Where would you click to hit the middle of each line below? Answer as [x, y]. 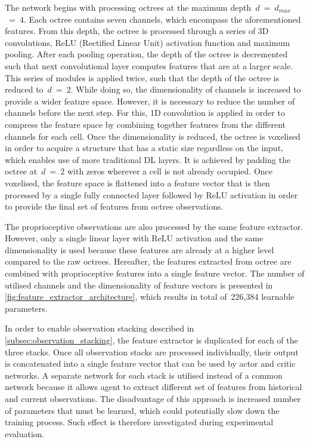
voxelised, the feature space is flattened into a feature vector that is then [137, 182]
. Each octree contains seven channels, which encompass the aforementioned [162, 19]
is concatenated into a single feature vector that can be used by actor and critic [150, 363]
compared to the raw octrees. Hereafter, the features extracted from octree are [148, 261]
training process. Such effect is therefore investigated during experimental [139, 422]
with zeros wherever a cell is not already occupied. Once [170, 171]
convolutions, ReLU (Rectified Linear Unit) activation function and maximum [148, 42]
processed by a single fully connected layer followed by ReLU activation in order [151, 194]
